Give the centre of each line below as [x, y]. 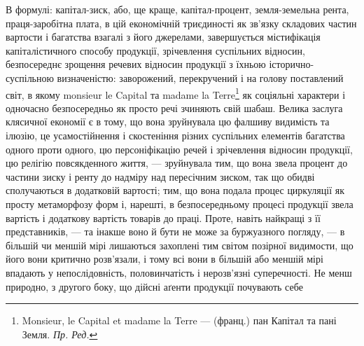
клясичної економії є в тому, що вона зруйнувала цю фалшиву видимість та [168, 122]
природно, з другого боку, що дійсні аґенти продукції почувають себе [154, 286]
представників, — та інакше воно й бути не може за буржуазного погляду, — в [175, 231]
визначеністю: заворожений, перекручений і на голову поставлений [200, 77]
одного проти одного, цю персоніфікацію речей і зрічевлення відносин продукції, [179, 149]
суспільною [30, 77]
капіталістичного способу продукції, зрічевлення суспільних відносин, [155, 50]
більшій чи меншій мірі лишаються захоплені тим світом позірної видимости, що [180, 245]
